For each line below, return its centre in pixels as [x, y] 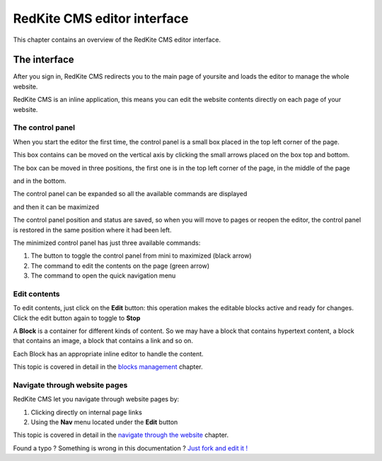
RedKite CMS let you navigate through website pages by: [96, 399]
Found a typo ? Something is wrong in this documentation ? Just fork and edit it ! [130, 448]
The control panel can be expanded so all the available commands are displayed [130, 194]
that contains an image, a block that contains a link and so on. [103, 341]
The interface [44, 60]
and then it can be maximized [56, 207]
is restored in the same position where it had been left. [92, 229]
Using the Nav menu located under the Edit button [104, 422]
